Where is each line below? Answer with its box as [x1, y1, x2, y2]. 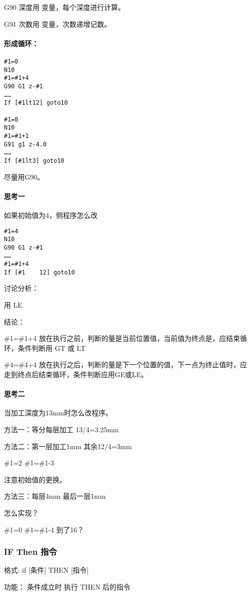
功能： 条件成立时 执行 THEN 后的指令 [4, 581, 131, 592]
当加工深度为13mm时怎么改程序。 [4, 407, 113, 418]
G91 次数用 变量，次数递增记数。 [4, 18, 111, 29]
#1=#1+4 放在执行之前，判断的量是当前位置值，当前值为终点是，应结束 [4, 333, 240, 343]
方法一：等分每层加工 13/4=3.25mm [4, 424, 119, 434]
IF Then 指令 [4, 545, 57, 558]
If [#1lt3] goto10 [4, 157, 64, 164]
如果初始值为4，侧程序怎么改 [4, 209, 98, 220]
